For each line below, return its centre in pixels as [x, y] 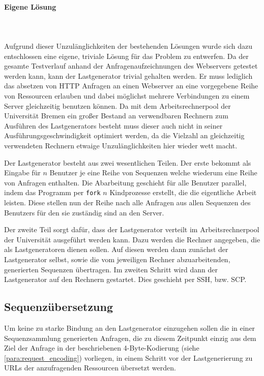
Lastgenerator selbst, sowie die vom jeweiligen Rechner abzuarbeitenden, [117, 259]
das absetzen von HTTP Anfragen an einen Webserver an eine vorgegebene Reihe [131, 86]
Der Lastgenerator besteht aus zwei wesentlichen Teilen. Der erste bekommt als [128, 162]
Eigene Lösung [30, 6]
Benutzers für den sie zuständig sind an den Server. [84, 212]
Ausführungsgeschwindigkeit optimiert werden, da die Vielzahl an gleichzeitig [124, 135]
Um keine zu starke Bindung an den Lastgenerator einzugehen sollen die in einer [130, 327]
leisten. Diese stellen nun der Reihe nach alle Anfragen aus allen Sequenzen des [127, 202]
